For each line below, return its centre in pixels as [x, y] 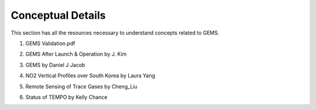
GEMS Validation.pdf [50, 43]
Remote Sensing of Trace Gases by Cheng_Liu [81, 86]
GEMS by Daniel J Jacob [55, 65]
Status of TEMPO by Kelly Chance [66, 97]
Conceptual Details [58, 15]
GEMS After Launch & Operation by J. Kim [76, 54]
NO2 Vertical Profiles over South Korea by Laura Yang [90, 75]
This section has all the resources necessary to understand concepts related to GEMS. [115, 33]
